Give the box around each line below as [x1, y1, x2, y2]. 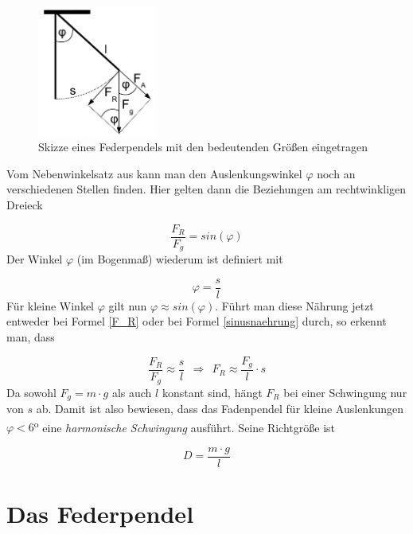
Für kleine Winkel [6, 297, 95, 314]
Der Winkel [6, 251, 63, 267]
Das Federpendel [6, 497, 194, 530]
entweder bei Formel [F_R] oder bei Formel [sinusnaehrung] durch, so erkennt [6, 313, 387, 329]
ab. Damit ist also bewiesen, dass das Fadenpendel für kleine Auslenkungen [36, 400, 404, 416]
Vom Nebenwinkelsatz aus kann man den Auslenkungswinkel [6, 165, 302, 181]
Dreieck [6, 197, 43, 213]
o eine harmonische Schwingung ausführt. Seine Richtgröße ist [33, 416, 335, 435]
